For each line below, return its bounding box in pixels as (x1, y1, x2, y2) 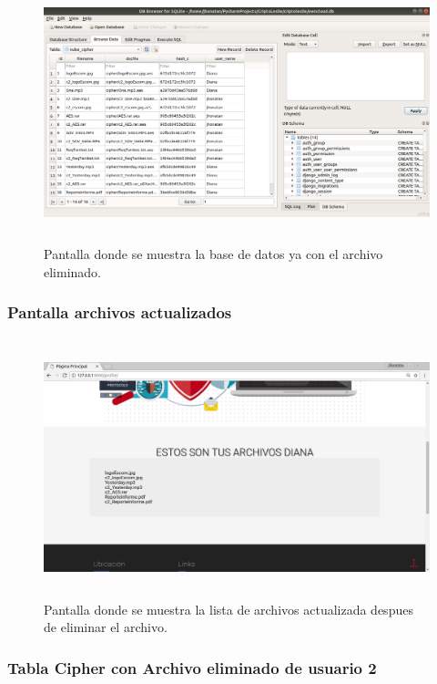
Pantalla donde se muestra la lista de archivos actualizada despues (44, 599, 413, 618)
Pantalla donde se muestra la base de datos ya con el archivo (44, 244, 383, 264)
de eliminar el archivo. (44, 617, 168, 637)
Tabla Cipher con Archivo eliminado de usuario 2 (7, 656, 377, 679)
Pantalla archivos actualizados (7, 301, 232, 324)
